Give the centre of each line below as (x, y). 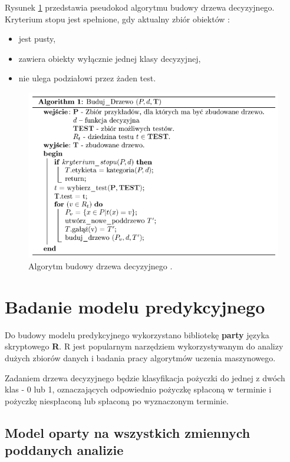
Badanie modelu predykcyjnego (135, 306)
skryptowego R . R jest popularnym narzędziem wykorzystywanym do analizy (144, 346)
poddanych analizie (64, 450)
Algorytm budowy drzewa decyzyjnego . (100, 266)
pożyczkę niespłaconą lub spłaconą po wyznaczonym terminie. (117, 400)
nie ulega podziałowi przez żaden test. (87, 78)
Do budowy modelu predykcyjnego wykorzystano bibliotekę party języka (137, 334)
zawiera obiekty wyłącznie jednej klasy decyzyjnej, (110, 58)
